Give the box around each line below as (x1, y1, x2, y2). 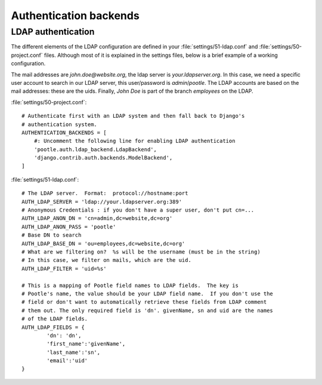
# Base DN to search (21, 232, 82, 239)
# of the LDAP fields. (21, 316, 88, 322)
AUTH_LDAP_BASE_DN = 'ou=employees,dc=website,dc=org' (21, 240, 185, 247)
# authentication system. (21, 121, 98, 128)
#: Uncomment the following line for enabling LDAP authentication (33, 137, 236, 145)
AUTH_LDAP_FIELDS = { (21, 323, 85, 331)
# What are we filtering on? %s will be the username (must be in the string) (21, 248, 261, 255)
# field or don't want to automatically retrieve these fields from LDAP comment (21, 299, 267, 305)
